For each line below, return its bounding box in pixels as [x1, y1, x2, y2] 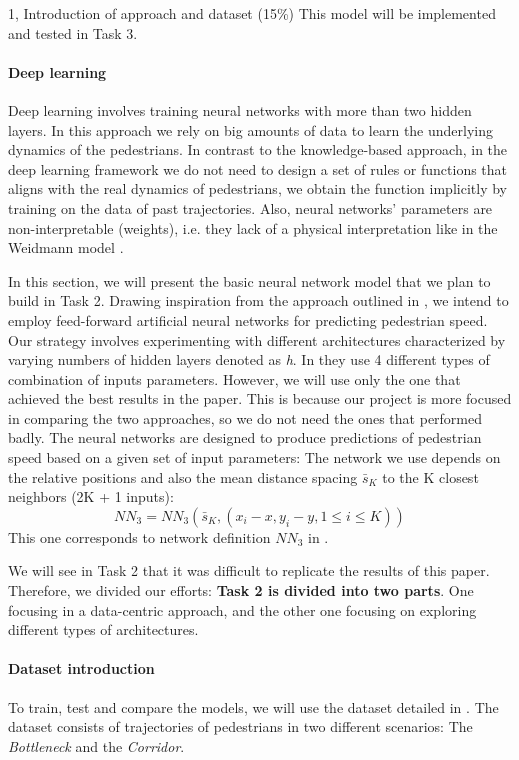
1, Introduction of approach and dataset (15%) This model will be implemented [8, 3, 496, 23]
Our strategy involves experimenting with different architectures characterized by [8, 329, 506, 350]
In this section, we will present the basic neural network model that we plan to [8, 270, 491, 291]
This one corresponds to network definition [8, 526, 271, 547]
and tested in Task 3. [8, 22, 138, 43]
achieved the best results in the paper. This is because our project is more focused [8, 388, 512, 409]
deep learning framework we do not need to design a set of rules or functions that [8, 158, 508, 179]
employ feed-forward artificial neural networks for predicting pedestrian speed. [8, 309, 488, 330]
